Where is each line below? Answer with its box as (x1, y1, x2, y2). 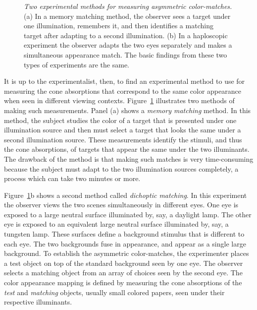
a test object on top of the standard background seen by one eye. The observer (4, 257, 243, 268)
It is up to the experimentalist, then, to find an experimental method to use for (4, 76, 245, 86)
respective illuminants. (4, 297, 72, 307)
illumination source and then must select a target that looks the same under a (4, 124, 241, 135)
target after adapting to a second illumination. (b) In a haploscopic (24, 30, 228, 40)
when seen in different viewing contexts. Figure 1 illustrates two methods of (4, 95, 235, 106)
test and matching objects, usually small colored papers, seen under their (4, 287, 225, 297)
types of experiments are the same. (24, 59, 129, 69)
